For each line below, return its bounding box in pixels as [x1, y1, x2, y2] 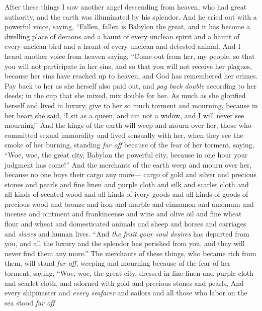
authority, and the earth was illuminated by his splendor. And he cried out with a [5, 11, 257, 22]
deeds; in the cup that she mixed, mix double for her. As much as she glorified [5, 90, 246, 101]
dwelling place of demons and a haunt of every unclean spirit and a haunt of [5, 31, 240, 41]
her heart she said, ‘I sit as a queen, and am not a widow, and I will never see [5, 110, 244, 120]
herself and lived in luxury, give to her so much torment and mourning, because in [5, 100, 258, 110]
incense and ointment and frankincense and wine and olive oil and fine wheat [5, 208, 242, 219]
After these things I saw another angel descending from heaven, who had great [5, 2, 247, 12]
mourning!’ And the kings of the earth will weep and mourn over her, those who [5, 120, 251, 130]
